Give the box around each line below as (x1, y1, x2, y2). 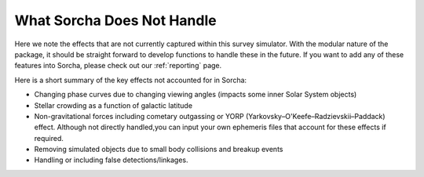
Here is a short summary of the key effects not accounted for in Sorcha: (14, 75, 247, 85)
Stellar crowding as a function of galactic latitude (34, 100, 192, 110)
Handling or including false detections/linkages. (34, 155, 188, 164)
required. (34, 133, 64, 143)
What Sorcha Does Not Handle (14, 12, 217, 29)
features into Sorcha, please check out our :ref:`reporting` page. (14, 61, 222, 70)
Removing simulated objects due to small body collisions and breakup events (34, 145, 283, 154)
